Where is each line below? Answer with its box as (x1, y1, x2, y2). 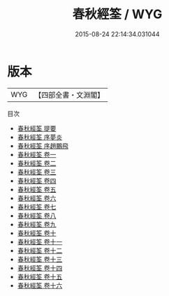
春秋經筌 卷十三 (17, 255, 63, 263)
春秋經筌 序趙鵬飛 (17, 141, 68, 150)
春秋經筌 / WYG (72, 6, 163, 22)
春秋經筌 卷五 (17, 185, 57, 193)
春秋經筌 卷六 (17, 193, 57, 202)
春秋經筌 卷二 (17, 158, 57, 168)
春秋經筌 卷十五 (17, 272, 63, 281)
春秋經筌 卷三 (17, 168, 57, 176)
